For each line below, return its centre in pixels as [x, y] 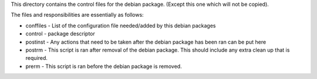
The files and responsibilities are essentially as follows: [77, 15]
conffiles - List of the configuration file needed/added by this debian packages [121, 26]
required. [37, 58]
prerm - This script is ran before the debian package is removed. [104, 66]
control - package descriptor [60, 34]
